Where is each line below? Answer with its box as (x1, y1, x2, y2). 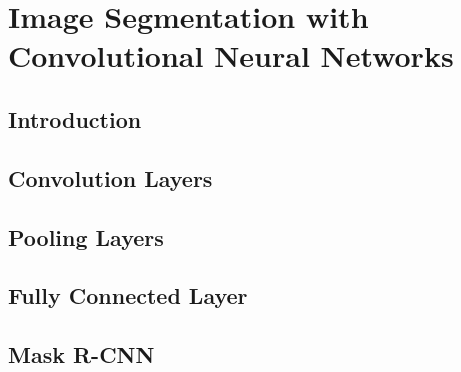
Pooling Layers (8, 221, 164, 252)
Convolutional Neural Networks (8, 35, 454, 76)
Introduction (8, 103, 142, 134)
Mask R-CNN (8, 339, 155, 370)
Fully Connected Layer (8, 280, 248, 311)
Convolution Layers (8, 162, 213, 193)
